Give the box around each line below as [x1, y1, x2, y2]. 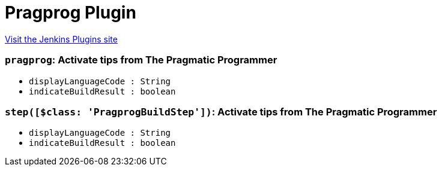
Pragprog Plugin [5, 2, 136, 23]
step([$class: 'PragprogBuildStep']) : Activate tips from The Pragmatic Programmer [5, 105, 437, 118]
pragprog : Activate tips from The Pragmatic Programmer [5, 54, 277, 66]
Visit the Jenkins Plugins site [5, 33, 118, 44]
